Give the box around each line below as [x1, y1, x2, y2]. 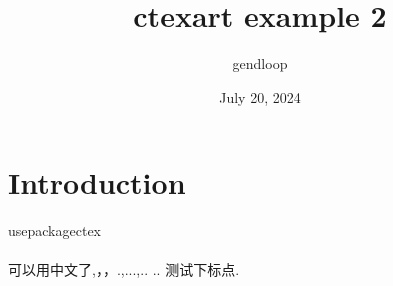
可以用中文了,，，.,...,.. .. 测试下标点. [8, 259, 240, 280]
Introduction [8, 162, 186, 203]
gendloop [232, 53, 288, 74]
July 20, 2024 [219, 86, 301, 107]
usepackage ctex [8, 220, 102, 241]
